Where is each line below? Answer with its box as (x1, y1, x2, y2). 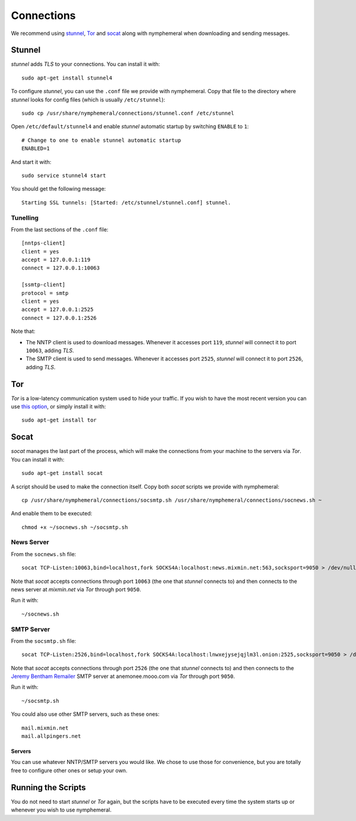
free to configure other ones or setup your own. (11, 766, 128, 774)
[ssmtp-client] (21, 281, 66, 288)
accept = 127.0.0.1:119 (21, 256, 91, 264)
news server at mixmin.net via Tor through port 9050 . (11, 586, 142, 593)
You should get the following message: (11, 185, 106, 192)
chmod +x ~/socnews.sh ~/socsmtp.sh (21, 524, 128, 531)
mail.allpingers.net (21, 733, 81, 740)
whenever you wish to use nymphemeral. (11, 806, 112, 813)
